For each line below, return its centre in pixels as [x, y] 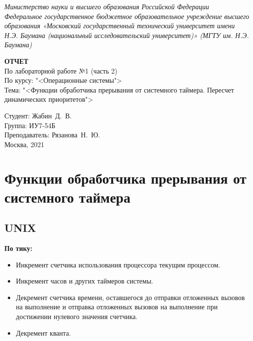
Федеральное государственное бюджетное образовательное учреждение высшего [127, 16]
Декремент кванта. [43, 332]
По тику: [19, 248]
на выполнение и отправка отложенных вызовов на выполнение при [117, 307]
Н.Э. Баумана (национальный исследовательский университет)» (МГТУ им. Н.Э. [127, 35]
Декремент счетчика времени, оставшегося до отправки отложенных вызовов [130, 297]
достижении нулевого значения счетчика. [77, 316]
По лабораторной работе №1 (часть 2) [61, 70]
